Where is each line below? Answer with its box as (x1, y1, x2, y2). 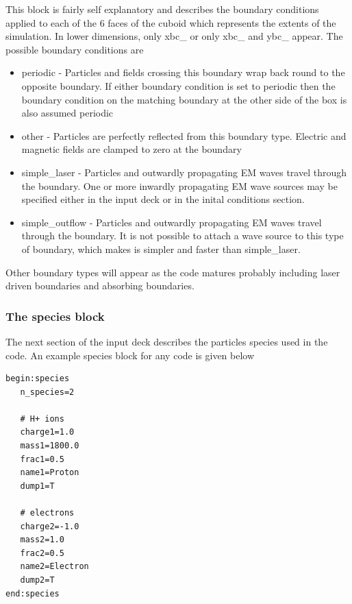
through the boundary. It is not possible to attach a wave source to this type (21, 228, 344, 243)
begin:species (5, 374, 70, 384)
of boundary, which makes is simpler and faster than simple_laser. (21, 241, 301, 256)
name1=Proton (20, 468, 79, 478)
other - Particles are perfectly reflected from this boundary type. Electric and (21, 128, 347, 143)
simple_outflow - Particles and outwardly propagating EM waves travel (21, 215, 322, 229)
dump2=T (20, 575, 55, 585)
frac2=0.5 (20, 548, 64, 558)
